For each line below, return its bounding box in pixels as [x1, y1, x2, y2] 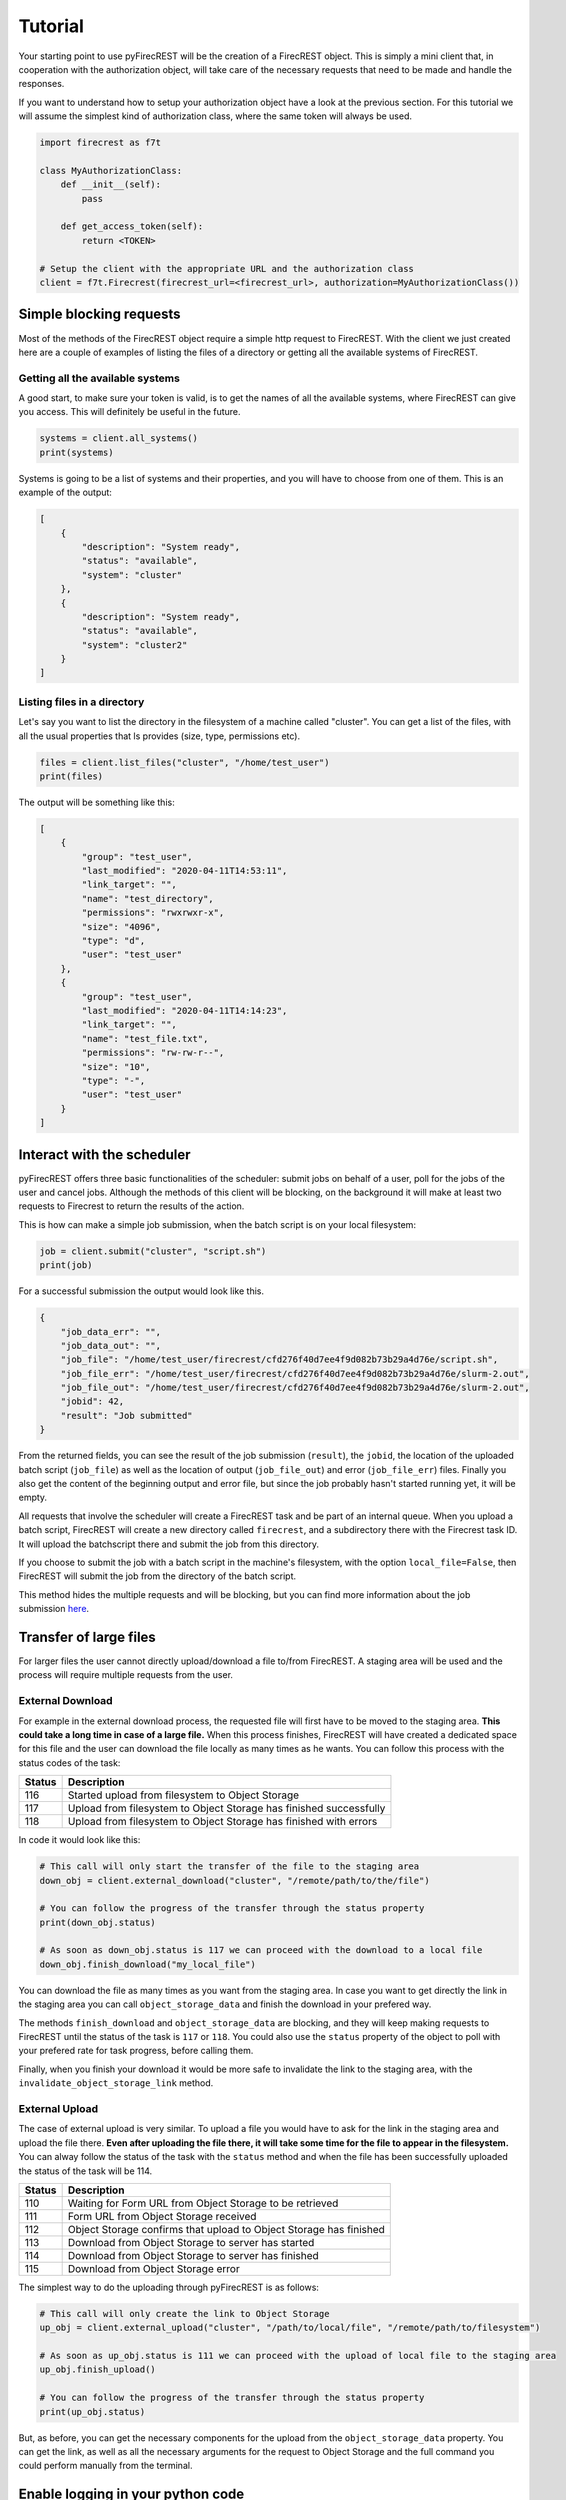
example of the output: [18, 486, 112, 499]
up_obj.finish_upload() [39, 2364, 157, 2375]
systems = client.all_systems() [39, 433, 199, 444]
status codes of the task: [18, 1756, 121, 1769]
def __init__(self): [60, 179, 162, 190]
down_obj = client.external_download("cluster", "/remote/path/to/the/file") [39, 1875, 430, 1886]
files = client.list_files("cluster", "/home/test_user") [39, 756, 330, 768]
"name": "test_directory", [81, 893, 214, 904]
